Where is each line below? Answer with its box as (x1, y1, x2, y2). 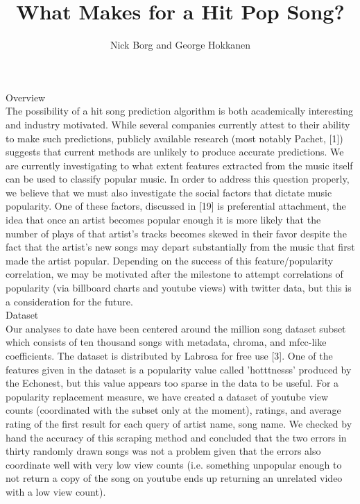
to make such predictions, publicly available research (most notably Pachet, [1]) (6, 131, 343, 145)
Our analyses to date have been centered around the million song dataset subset (6, 321, 346, 335)
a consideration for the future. (6, 294, 133, 308)
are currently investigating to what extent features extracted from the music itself (6, 158, 353, 172)
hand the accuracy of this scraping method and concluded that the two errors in (6, 430, 347, 444)
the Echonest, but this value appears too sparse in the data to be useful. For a (6, 376, 339, 390)
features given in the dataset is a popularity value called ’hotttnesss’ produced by (6, 362, 352, 376)
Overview (6, 90, 46, 104)
